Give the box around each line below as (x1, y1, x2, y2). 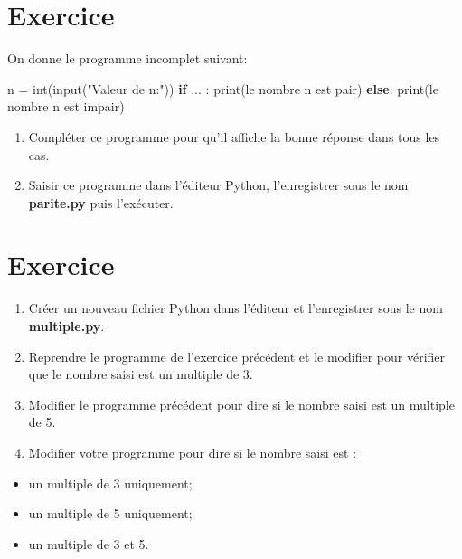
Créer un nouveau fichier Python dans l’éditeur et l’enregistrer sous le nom (28, 298, 443, 317)
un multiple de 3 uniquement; (28, 473, 193, 492)
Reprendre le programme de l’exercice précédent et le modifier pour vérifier (28, 346, 446, 365)
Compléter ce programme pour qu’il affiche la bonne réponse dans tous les (28, 127, 440, 146)
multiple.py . (28, 317, 105, 335)
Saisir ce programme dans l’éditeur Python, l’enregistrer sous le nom (28, 175, 409, 194)
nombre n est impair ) (7, 97, 125, 116)
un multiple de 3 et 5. (28, 534, 149, 553)
